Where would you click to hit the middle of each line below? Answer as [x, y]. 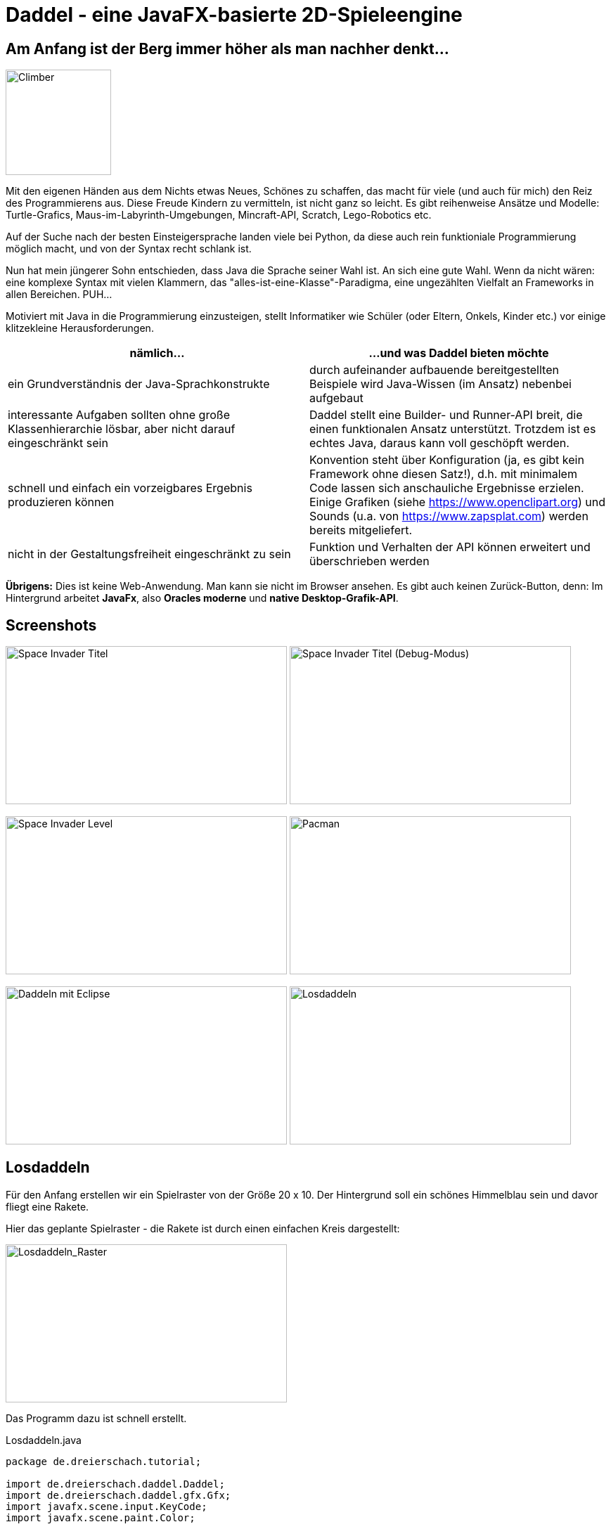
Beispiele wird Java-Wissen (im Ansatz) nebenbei [440, 384]
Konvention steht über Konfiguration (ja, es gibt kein [447, 460]
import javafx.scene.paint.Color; [101, 1517]
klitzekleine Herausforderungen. [80, 328]
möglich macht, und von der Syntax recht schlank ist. [129, 249]
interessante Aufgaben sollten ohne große [119, 415]
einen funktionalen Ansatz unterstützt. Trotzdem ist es [453, 429]
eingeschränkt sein [58, 443]
